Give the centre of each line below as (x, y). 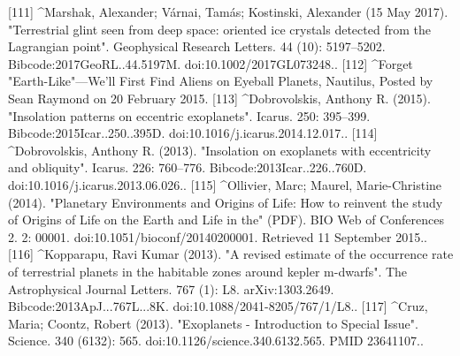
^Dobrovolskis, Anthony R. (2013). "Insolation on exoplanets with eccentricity (220, 150)
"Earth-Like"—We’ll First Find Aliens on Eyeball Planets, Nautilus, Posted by (221, 81)
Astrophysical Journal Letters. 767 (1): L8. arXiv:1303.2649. (171, 288)
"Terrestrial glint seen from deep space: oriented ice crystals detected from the (219, 29)
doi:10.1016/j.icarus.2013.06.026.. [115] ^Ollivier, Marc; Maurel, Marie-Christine (225, 184)
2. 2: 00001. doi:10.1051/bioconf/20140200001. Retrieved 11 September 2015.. (218, 236)
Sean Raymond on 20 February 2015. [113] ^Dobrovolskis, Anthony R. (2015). (219, 98)
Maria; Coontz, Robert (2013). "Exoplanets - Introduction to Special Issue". (213, 323)
